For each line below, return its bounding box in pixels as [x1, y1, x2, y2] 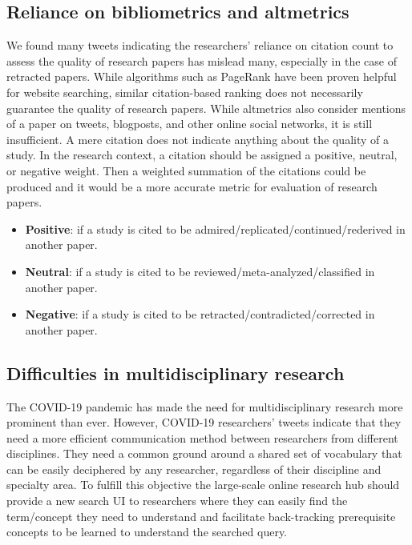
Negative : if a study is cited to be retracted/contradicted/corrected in [25, 306, 375, 323]
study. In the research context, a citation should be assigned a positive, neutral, [6, 146, 398, 163]
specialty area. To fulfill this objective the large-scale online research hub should [6, 476, 400, 493]
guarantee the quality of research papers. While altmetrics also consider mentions [6, 99, 406, 116]
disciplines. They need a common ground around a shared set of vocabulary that [6, 445, 402, 462]
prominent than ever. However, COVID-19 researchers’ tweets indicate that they [6, 414, 402, 431]
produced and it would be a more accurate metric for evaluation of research [6, 178, 378, 194]
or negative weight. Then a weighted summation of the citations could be [6, 162, 366, 178]
